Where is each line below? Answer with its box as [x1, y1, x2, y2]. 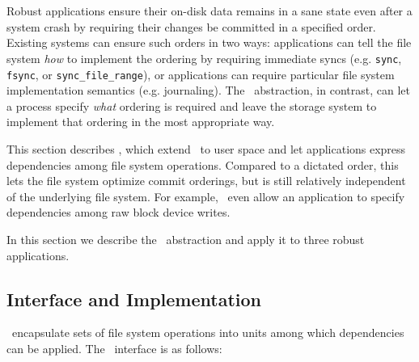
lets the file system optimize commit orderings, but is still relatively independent [6, 172, 406, 189]
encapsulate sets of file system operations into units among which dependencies [11, 324, 404, 341]
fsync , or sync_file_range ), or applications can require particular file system [6, 65, 395, 82]
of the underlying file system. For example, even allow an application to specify [6, 187, 405, 204]
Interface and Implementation [6, 286, 261, 311]
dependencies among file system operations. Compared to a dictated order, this [6, 156, 399, 173]
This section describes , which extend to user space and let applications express [6, 141, 406, 158]
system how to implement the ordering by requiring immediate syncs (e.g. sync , [6, 49, 402, 66]
